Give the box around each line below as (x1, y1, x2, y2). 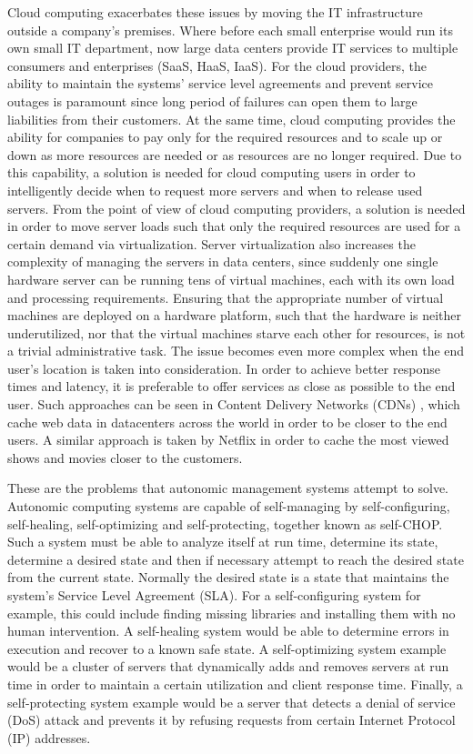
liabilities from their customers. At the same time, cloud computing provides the (7, 109, 456, 128)
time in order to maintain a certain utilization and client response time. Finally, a (7, 674, 463, 693)
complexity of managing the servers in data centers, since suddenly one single (7, 252, 438, 271)
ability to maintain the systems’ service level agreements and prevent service (7, 74, 433, 93)
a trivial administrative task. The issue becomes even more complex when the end (7, 341, 465, 360)
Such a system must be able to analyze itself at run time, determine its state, (7, 532, 438, 551)
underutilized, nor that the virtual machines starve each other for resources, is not (7, 323, 466, 342)
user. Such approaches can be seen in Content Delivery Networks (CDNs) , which (7, 395, 460, 414)
